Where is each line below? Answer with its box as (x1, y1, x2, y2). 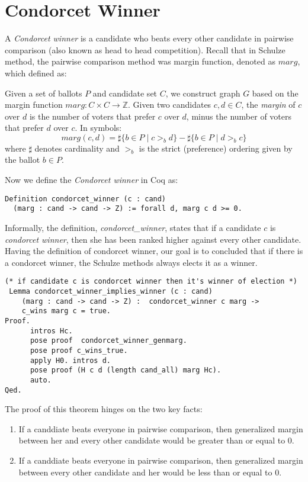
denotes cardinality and (34, 142, 120, 154)
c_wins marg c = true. (21, 307, 111, 316)
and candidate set (92, 86, 158, 99)
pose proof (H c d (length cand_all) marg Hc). (30, 366, 222, 375)
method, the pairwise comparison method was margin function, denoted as (5, 55, 275, 68)
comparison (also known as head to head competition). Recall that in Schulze (5, 43, 285, 56)
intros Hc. (30, 326, 73, 335)
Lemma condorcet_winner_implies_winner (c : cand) (9, 287, 213, 295)
